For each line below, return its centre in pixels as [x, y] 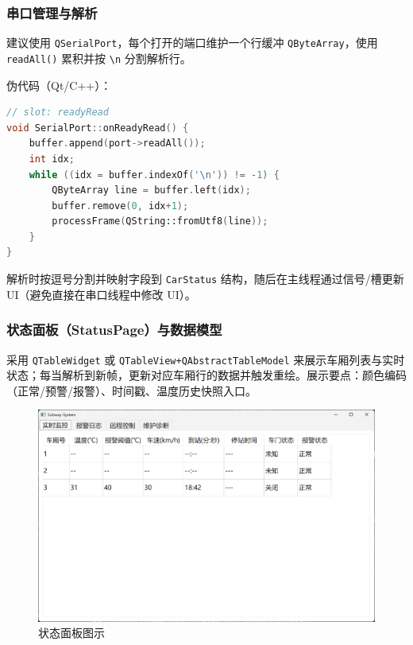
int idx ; [52, 159]
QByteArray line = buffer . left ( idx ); [151, 190]
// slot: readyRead [58, 113]
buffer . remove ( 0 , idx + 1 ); [120, 206]
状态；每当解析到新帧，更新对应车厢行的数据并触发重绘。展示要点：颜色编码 [206, 375]
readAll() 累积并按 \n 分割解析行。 [99, 58]
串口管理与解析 [52, 12]
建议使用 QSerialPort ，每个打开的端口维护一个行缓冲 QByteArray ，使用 [192, 43]
